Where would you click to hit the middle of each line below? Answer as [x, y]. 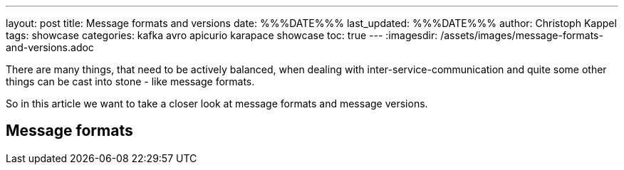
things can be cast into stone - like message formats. [130, 81]
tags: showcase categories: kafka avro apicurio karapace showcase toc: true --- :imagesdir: [222, 35]
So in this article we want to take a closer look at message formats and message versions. [217, 103]
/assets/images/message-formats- [522, 35]
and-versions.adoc [50, 47]
